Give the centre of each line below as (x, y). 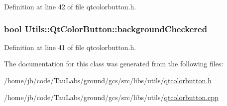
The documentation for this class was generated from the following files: (114, 64)
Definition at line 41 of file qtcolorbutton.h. (70, 47)
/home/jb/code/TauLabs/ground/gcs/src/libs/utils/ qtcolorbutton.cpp (111, 97)
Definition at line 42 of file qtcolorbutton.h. (70, 6)
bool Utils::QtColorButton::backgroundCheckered (106, 28)
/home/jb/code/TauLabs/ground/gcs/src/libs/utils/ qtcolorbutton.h (108, 80)
